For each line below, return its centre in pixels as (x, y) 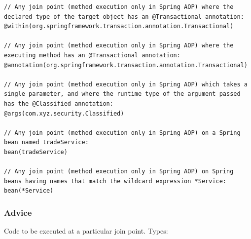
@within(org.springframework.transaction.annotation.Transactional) (119, 26)
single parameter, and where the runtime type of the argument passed (122, 94)
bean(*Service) (29, 191)
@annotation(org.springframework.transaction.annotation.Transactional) (126, 65)
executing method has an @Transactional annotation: (92, 55)
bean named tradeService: (46, 142)
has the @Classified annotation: (59, 103)
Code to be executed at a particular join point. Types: (86, 231)
